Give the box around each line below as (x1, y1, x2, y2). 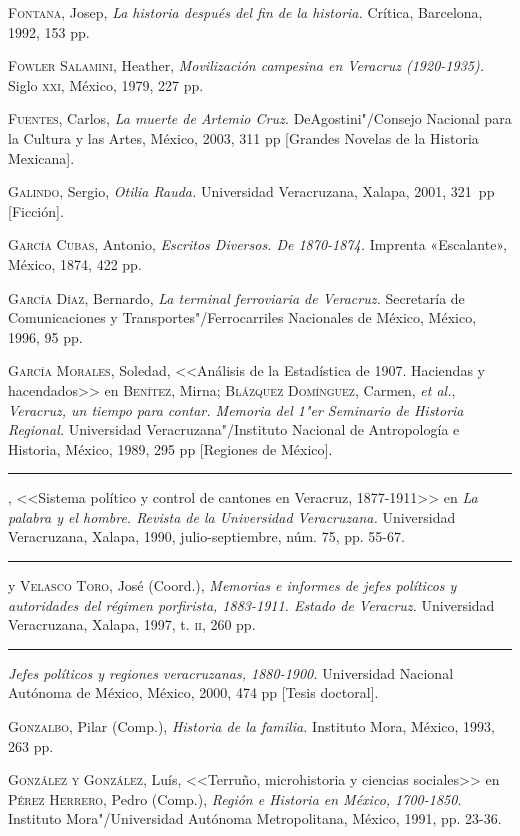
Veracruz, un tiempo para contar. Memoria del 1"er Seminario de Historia (8, 399, 464, 420)
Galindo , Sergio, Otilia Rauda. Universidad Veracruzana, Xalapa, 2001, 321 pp (8, 181, 495, 202)
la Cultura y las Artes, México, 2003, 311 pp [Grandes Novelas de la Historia (8, 127, 479, 148)
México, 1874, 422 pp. (8, 253, 142, 274)
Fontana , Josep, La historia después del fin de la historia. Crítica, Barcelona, (8, 2, 483, 22)
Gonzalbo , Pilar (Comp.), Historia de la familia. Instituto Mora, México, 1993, (8, 716, 495, 737)
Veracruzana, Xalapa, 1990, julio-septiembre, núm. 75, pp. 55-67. (8, 526, 405, 547)
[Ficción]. (8, 200, 64, 221)
